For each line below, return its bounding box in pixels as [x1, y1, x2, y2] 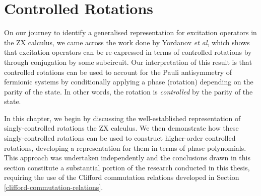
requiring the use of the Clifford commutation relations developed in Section [4, 172, 239, 182]
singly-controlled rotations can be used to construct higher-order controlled [4, 133, 236, 143]
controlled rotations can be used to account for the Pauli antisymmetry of [4, 66, 232, 77]
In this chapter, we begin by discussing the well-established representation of [4, 113, 241, 123]
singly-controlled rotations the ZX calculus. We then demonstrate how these [4, 123, 239, 133]
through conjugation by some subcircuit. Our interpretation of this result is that [4, 56, 252, 67]
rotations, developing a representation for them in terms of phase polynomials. [4, 142, 246, 153]
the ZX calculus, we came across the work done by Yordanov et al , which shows [4, 37, 250, 47]
